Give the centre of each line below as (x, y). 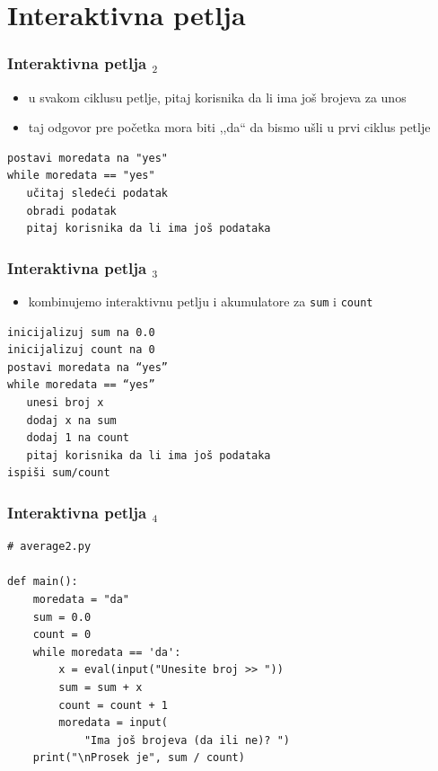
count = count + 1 (113, 705)
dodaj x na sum (71, 420)
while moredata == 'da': (107, 652)
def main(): (43, 582)
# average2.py (49, 547)
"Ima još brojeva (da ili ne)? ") (187, 740)
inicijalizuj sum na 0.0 (81, 332)
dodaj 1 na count (78, 438)
